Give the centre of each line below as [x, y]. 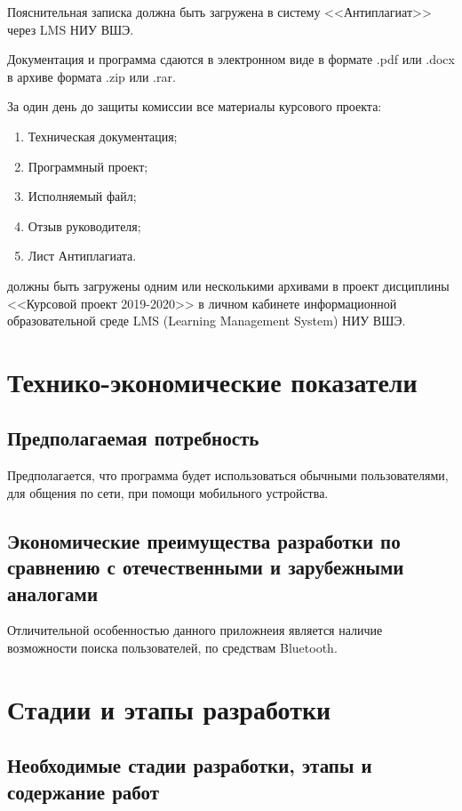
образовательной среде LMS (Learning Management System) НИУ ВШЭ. [207, 321]
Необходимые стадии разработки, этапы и [190, 765]
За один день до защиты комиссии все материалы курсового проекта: [195, 106]
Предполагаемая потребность [133, 438]
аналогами [53, 593]
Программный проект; [88, 166]
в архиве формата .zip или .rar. [92, 76]
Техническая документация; [103, 136]
